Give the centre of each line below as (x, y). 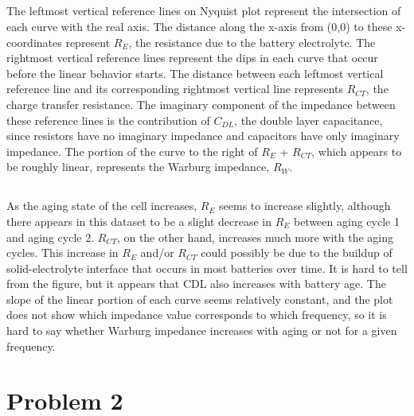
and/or (157, 253)
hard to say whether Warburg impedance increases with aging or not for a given (202, 330)
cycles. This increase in (62, 253)
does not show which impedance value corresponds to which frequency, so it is (197, 315)
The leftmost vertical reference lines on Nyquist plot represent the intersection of (204, 11)
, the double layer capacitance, (309, 120)
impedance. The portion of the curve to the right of (132, 151)
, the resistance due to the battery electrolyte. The (252, 42)
